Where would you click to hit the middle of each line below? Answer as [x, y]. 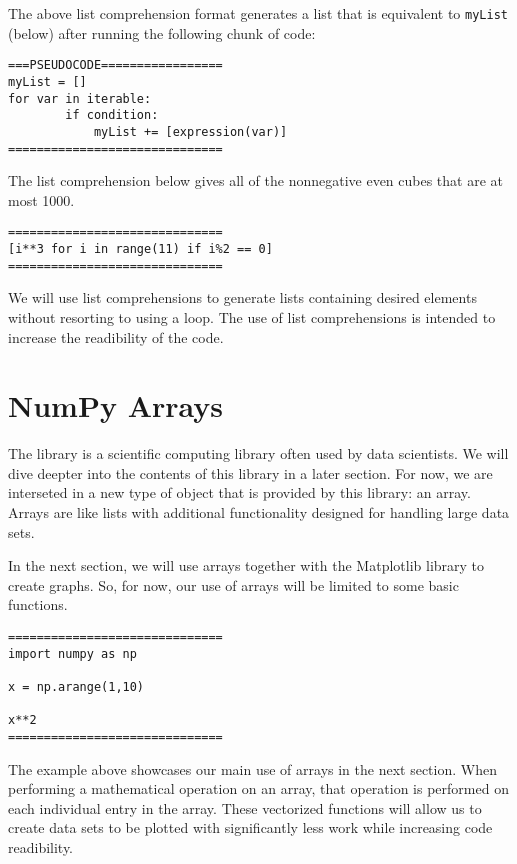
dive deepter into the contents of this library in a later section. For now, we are [250, 472]
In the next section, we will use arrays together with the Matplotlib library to [246, 565]
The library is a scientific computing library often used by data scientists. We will [258, 453]
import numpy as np [72, 653]
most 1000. [41, 199]
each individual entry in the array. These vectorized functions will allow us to [245, 807]
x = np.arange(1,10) [76, 686]
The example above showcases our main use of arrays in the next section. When [252, 768]
